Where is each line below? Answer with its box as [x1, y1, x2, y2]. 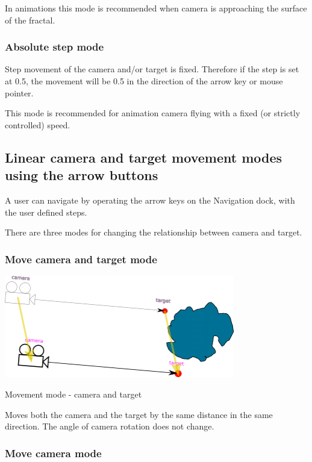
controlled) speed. [5, 118, 70, 131]
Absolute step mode [5, 39, 104, 54]
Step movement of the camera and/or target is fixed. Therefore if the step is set [5, 63, 299, 75]
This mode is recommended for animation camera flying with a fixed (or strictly [5, 107, 301, 119]
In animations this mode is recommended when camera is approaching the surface [5, 2, 307, 14]
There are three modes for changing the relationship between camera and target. [5, 226, 302, 239]
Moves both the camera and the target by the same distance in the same [5, 408, 273, 420]
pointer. [5, 86, 34, 99]
